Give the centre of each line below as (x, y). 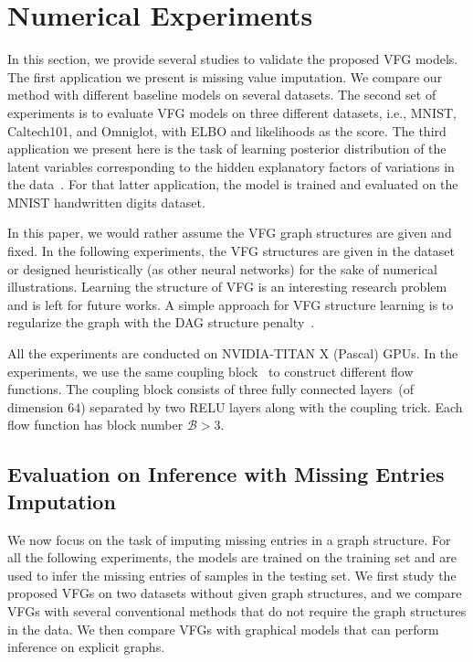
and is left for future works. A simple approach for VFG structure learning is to (231, 304)
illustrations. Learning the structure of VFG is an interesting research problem (227, 287)
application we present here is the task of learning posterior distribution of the (227, 149)
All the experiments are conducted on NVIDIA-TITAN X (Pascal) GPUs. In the (233, 353)
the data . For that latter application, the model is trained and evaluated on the (233, 184)
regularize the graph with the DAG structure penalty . (161, 322)
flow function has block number (95, 425)
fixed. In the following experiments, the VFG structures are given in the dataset (231, 251)
